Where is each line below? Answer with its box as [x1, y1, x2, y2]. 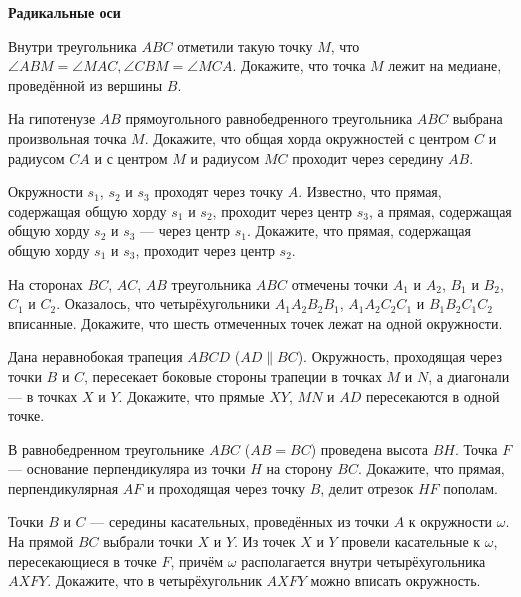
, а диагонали [428, 365, 510, 386]
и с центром [94, 147, 168, 168]
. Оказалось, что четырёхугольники [56, 293, 271, 314]
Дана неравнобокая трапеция [8, 346, 183, 367]
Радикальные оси [8, 2, 121, 22]
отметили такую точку [177, 35, 313, 56]
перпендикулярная [8, 477, 119, 498]
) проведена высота [310, 438, 429, 459]
